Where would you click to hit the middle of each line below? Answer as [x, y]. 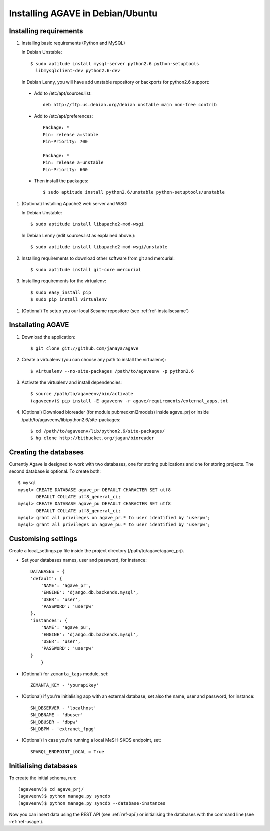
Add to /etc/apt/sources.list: [63, 93]
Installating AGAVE [39, 325]
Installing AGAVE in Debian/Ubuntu [83, 13]
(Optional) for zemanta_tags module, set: [65, 674]
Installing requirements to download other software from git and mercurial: [98, 258]
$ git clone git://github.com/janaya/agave [85, 348]
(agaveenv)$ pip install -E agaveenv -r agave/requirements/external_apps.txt [129, 401]
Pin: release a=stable [71, 134]
